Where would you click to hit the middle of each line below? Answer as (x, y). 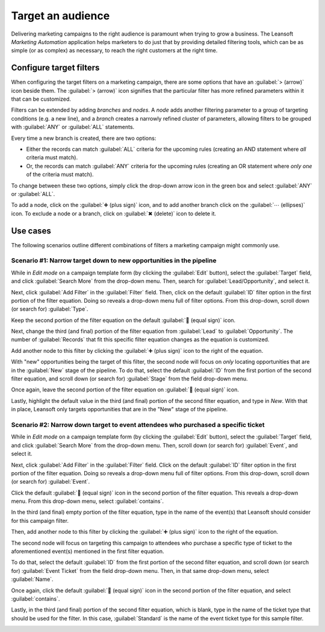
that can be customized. (41, 99)
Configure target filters (55, 68)
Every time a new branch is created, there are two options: (84, 138)
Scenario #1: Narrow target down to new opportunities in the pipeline (114, 261)
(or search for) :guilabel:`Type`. (50, 309)
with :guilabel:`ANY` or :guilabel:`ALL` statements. (73, 127)
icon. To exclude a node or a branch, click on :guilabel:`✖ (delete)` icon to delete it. (114, 213)
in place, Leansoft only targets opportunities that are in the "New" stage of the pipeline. (119, 409)
